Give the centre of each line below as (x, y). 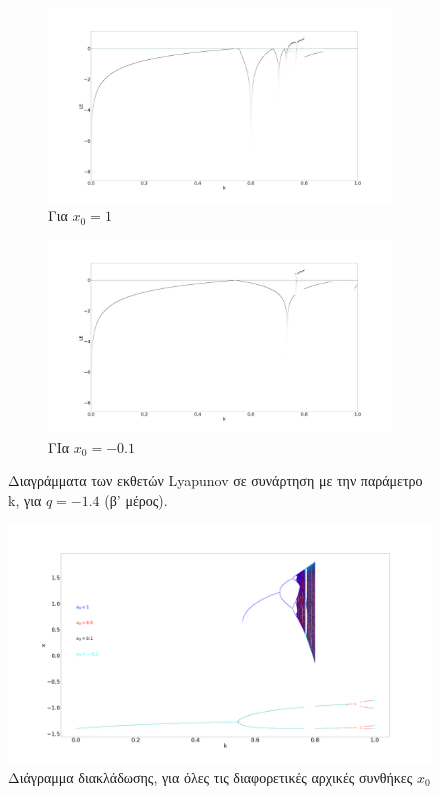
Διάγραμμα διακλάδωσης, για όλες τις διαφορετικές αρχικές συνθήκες (210, 776)
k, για (25, 499)
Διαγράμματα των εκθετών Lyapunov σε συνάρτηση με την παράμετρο (215, 480)
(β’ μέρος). (136, 499)
